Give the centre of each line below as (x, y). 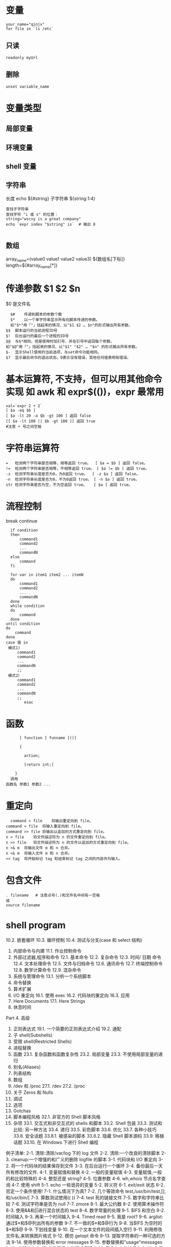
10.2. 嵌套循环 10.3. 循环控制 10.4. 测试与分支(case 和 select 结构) (74, 940)
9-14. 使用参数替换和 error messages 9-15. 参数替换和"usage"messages (87, 1242)
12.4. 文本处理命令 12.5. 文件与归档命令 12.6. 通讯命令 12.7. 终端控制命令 (88, 963)
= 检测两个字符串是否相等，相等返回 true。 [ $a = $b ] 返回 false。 (77, 463)
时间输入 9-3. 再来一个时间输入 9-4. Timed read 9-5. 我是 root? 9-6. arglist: (84, 1216)
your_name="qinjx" (25, 24)
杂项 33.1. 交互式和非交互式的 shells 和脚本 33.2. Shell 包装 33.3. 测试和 (88, 1123)
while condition (27, 606)
